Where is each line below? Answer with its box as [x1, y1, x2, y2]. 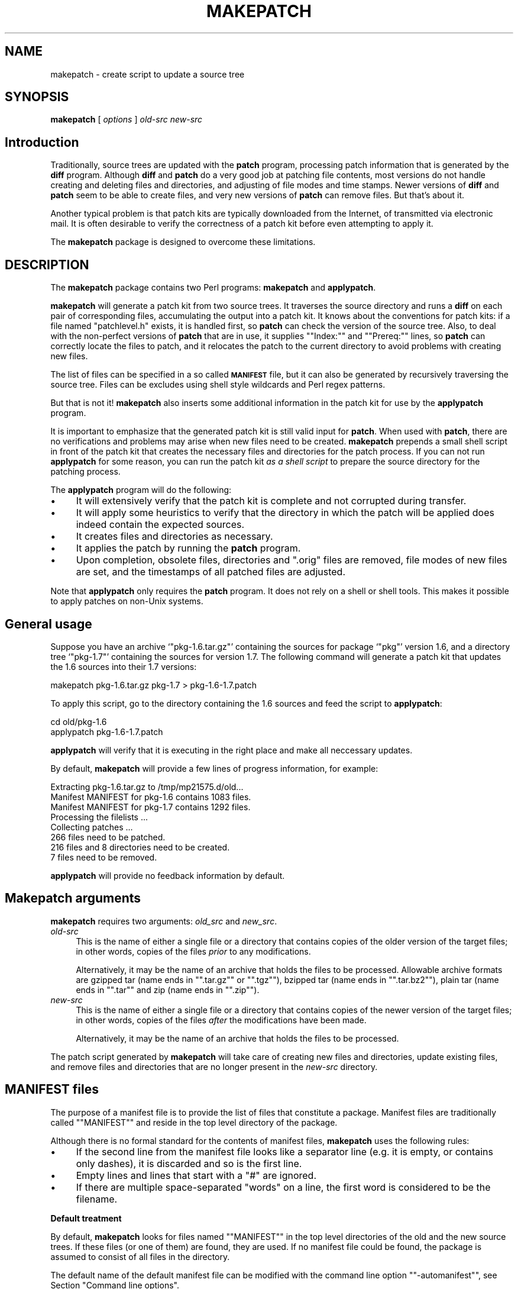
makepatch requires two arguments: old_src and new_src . [50, 916, 277, 926]
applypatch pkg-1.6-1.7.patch [50, 726, 163, 737]
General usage [5, 616, 92, 631]
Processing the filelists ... [50, 811, 148, 822]
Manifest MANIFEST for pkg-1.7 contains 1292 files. [50, 801, 251, 812]
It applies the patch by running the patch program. [76, 542, 301, 555]
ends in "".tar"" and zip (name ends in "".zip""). [76, 984, 260, 995]
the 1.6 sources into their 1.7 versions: [50, 661, 197, 672]
